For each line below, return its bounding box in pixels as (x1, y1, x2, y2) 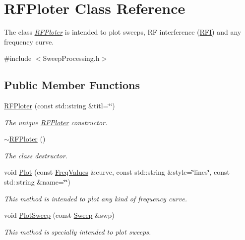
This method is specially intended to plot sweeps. (4, 226, 151, 237)
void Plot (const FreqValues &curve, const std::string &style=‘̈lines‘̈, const (4, 167, 230, 177)
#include (4, 53, 32, 63)
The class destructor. (4, 150, 68, 160)
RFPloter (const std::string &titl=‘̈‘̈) (4, 100, 115, 111)
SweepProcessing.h (43, 53, 100, 63)
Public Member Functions (4, 77, 140, 93)
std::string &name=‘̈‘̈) (4, 177, 70, 187)
